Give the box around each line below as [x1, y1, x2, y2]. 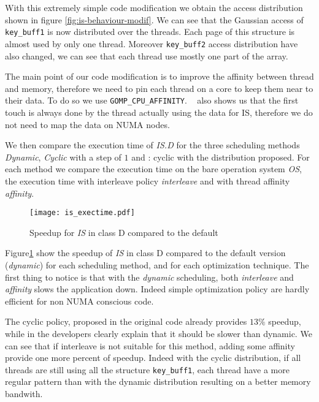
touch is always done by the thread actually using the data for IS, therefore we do [5, 105, 313, 118]
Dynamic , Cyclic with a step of [5, 150, 121, 163]
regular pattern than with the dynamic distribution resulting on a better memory [5, 375, 311, 388]
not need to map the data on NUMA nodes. [5, 118, 170, 131]
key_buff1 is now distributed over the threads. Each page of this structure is [5, 25, 295, 38]
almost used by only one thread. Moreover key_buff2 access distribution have [5, 37, 298, 50]
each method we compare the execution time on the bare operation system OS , [5, 162, 302, 175]
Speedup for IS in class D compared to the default [29, 226, 218, 238]
